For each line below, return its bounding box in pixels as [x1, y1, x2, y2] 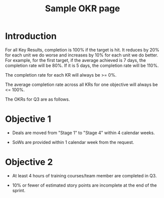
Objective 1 [5, 113, 52, 125]
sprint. [12, 187, 26, 193]
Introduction [5, 30, 57, 42]
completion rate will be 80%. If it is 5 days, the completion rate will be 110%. [5, 62, 159, 68]
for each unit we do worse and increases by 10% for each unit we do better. [5, 52, 159, 58]
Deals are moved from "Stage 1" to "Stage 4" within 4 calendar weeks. [12, 130, 155, 136]
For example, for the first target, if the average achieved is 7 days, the [5, 57, 146, 63]
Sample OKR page [45, 3, 120, 14]
